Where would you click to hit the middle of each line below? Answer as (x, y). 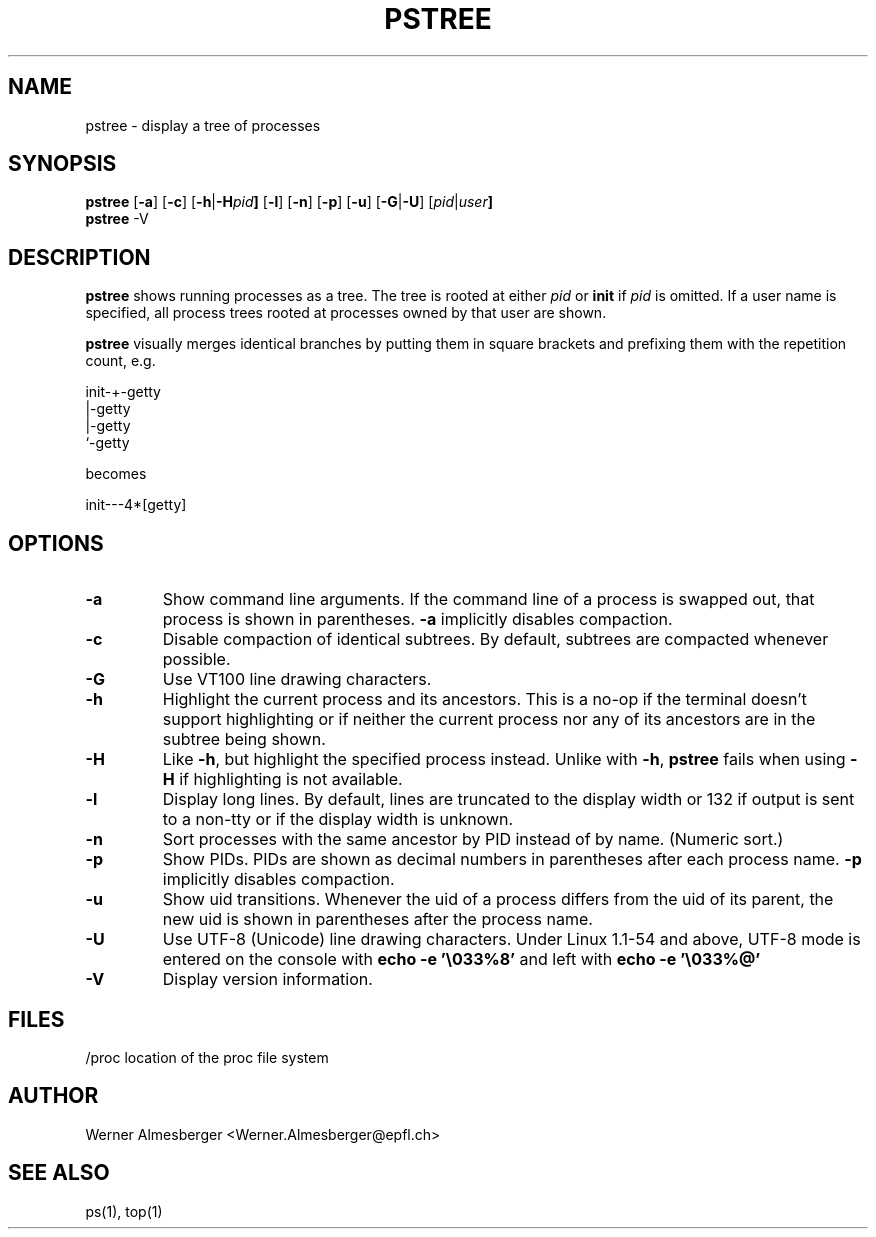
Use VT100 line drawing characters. (297, 679)
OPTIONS (56, 543)
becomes (116, 474)
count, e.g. (120, 361)
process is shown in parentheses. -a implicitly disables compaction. (417, 619)
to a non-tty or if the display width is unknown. (338, 819)
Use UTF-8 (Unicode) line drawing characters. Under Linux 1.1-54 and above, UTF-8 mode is (511, 939)
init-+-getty (123, 392)
